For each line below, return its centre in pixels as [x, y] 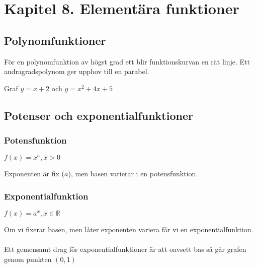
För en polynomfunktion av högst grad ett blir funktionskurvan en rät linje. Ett [127, 61]
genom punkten [28, 259]
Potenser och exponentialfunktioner [99, 115]
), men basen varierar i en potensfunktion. [133, 174]
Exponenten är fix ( [34, 174]
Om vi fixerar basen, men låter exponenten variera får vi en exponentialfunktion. [129, 229]
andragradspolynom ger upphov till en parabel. [77, 71]
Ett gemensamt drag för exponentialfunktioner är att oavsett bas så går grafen [125, 249]
